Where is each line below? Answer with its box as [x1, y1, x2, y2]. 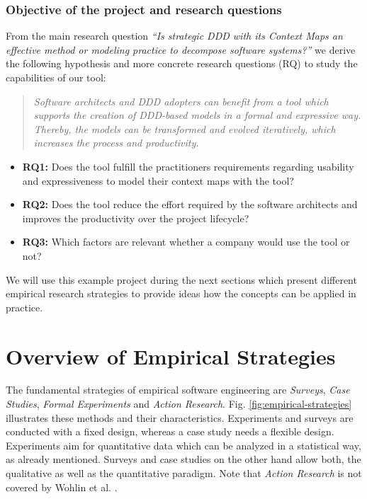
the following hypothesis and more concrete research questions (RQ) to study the [6, 56, 358, 71]
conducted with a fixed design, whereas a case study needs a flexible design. [6, 424, 334, 439]
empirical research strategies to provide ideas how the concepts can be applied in [6, 286, 356, 301]
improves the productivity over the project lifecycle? [22, 210, 249, 225]
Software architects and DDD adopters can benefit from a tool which [33, 93, 329, 108]
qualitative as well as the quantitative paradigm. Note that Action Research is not [6, 466, 362, 480]
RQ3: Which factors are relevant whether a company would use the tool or [22, 234, 350, 249]
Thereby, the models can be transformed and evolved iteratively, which [33, 121, 336, 136]
